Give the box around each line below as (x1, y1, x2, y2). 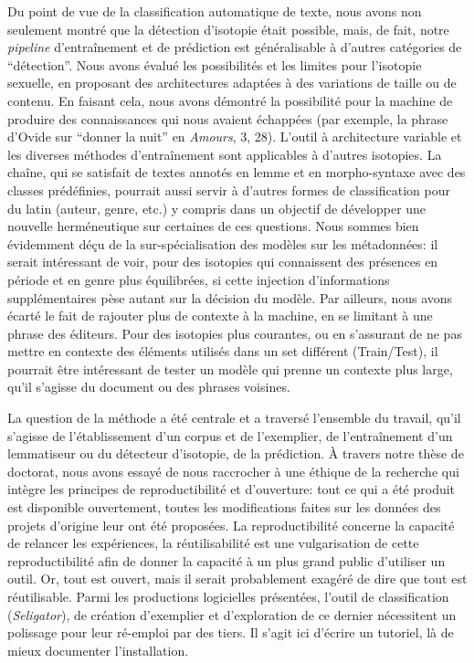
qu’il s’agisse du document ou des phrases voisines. (7, 377, 290, 396)
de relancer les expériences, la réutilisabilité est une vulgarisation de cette (7, 533, 419, 552)
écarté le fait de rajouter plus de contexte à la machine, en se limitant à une (7, 306, 433, 325)
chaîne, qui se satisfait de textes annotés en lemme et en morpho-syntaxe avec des (7, 163, 466, 182)
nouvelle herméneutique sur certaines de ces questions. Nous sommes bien (7, 216, 419, 236)
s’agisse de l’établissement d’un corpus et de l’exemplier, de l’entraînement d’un (7, 426, 453, 445)
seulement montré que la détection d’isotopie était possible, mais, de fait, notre (7, 19, 449, 38)
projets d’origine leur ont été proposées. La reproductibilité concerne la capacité (7, 515, 455, 534)
